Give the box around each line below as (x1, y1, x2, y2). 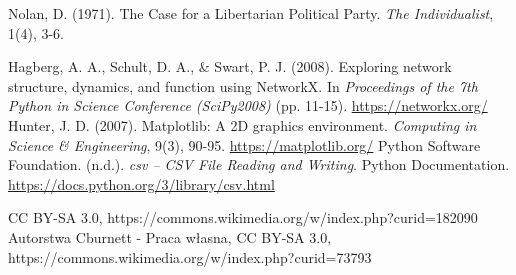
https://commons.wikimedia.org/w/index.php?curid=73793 (8, 246, 372, 267)
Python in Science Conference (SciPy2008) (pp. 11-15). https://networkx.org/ (8, 95, 488, 116)
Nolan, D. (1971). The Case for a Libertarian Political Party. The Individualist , (8, 3, 494, 23)
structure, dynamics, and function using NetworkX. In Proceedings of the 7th (8, 75, 478, 96)
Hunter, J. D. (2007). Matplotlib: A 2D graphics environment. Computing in (8, 114, 477, 135)
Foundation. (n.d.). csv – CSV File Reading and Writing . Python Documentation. (8, 154, 510, 175)
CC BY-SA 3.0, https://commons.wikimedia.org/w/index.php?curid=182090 (8, 207, 478, 228)
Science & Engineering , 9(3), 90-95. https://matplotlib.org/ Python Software (8, 134, 481, 155)
